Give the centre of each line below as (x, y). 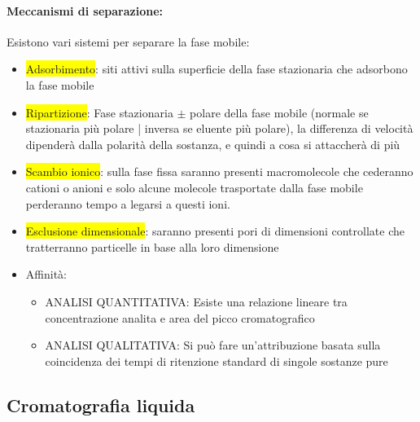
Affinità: (46, 274)
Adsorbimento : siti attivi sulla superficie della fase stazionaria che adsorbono (217, 69)
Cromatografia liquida (101, 404)
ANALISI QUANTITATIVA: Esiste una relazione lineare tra (196, 301)
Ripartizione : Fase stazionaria (99, 112)
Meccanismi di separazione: (85, 10)
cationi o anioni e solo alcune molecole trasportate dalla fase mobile (194, 187)
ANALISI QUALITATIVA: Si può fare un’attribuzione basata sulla (213, 345)
